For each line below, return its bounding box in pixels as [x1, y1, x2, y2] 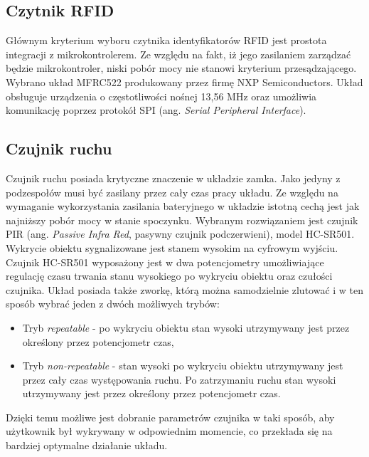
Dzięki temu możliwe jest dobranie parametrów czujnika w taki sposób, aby [6, 409, 335, 424]
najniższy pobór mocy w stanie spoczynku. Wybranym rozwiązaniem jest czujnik [6, 212, 358, 227]
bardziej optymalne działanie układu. [6, 438, 168, 453]
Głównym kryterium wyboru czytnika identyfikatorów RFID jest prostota [6, 33, 327, 48]
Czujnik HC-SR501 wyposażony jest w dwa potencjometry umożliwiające [6, 254, 324, 269]
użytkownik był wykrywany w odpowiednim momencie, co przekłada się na [6, 424, 333, 438]
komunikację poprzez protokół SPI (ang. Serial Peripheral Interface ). [6, 103, 306, 117]
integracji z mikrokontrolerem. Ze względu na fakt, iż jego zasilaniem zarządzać [6, 46, 351, 61]
